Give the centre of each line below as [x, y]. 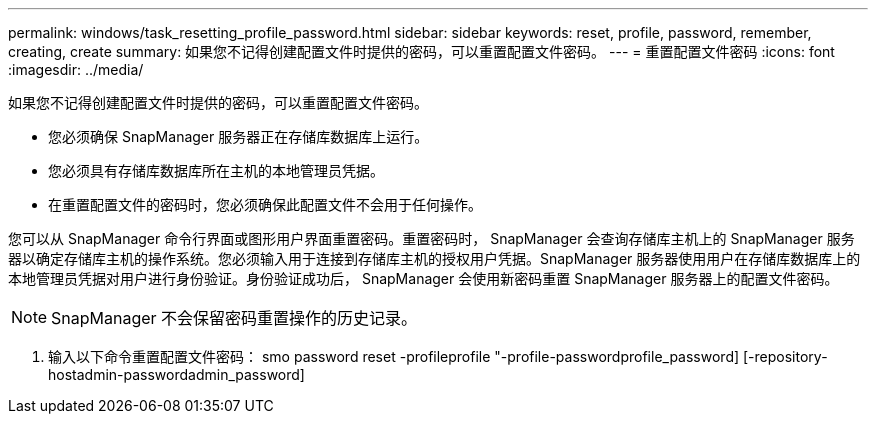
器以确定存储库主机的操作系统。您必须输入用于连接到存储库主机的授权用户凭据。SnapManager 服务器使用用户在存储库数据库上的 [434, 258]
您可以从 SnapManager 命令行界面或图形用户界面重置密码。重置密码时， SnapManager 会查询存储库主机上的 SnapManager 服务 [431, 238]
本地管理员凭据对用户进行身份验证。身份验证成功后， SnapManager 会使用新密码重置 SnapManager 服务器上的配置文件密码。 [423, 278]
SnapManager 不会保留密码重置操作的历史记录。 [234, 318]
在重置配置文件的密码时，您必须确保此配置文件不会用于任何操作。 [265, 204]
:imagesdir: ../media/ [76, 69]
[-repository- [785, 356]
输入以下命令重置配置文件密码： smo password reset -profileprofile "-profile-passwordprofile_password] [394, 356]
